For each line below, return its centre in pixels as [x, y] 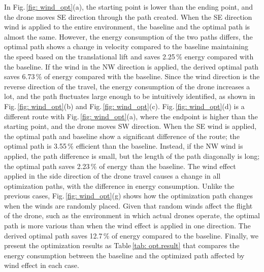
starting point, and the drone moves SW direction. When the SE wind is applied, [130, 126]
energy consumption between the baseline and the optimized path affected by [124, 255]
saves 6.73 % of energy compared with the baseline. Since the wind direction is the [132, 76]
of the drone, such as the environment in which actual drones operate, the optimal [132, 215]
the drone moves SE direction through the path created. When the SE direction [128, 16]
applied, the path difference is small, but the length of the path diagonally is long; [132, 156]
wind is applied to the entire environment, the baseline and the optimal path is [127, 27]
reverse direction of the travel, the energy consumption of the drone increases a [127, 86]
